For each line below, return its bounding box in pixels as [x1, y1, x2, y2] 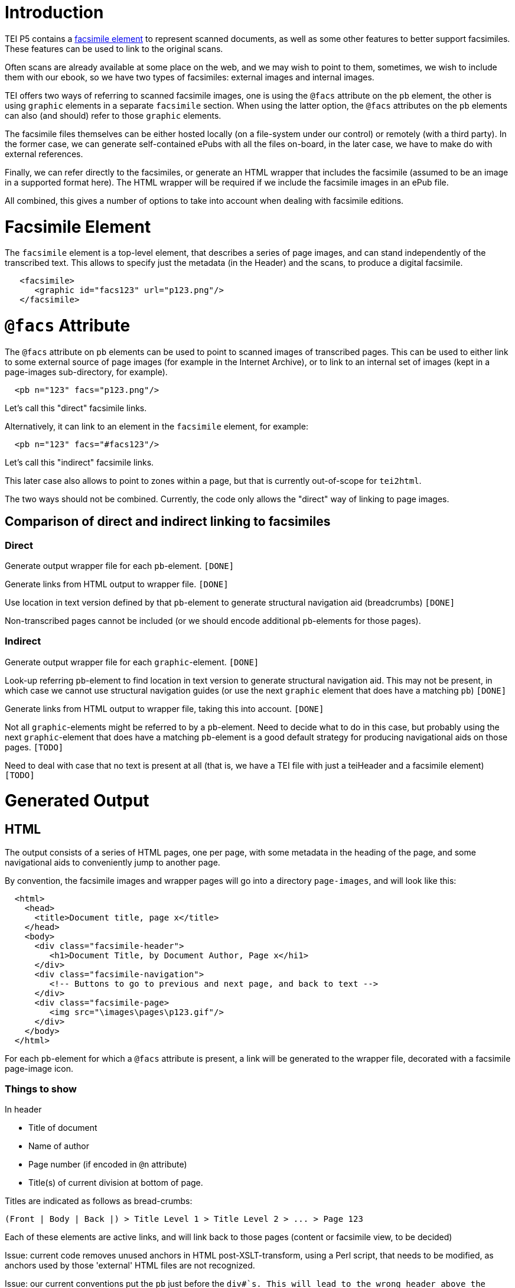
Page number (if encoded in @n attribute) [28, 1159, 187, 1170]
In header [5, 1104, 42, 1115]
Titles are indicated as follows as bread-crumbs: [5, 1196, 193, 1206]
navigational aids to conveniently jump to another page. [5, 857, 220, 867]
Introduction [5, 2, 104, 22]
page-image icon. [5, 1063, 74, 1074]
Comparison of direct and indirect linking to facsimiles [5, 514, 331, 529]
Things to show [5, 1083, 77, 1095]
